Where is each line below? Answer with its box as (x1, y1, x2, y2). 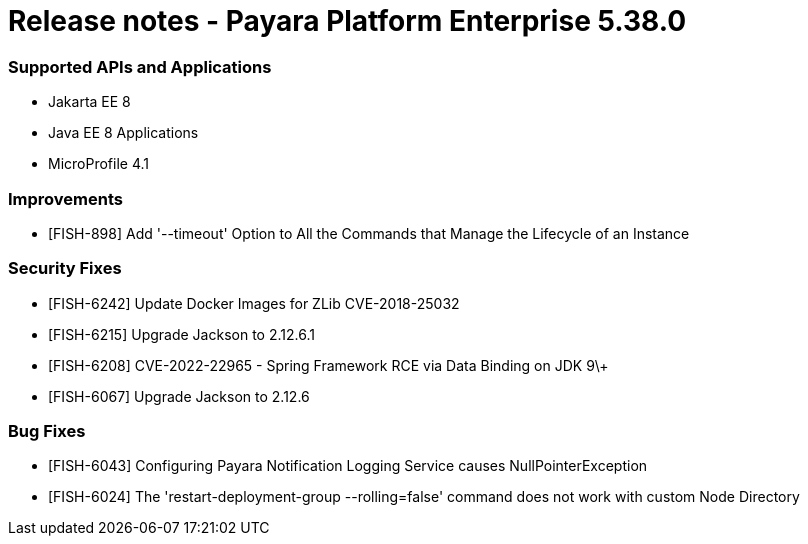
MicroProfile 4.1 (48, 155, 149, 173)
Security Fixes (8, 258, 122, 279)
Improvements (8, 188, 123, 209)
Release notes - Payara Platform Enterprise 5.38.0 (8, 4, 687, 38)
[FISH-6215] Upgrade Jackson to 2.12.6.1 (48, 325, 315, 343)
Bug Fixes (8, 421, 86, 441)
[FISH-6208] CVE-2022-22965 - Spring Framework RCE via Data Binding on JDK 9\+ (48, 356, 609, 374)
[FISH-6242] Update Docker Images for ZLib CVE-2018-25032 (48, 294, 460, 312)
